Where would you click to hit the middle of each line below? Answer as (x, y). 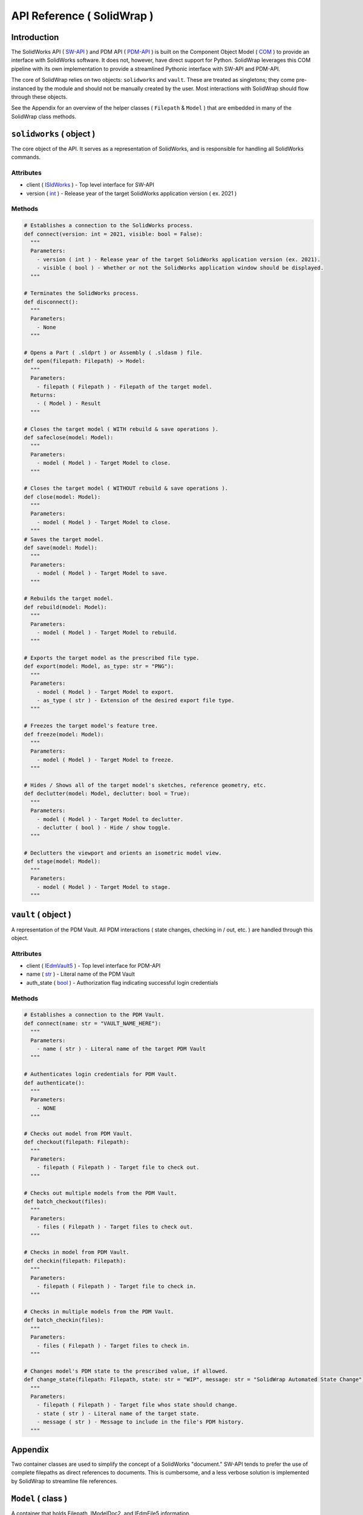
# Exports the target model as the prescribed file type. (112, 658)
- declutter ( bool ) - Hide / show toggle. (104, 827)
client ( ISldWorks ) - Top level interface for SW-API (90, 185)
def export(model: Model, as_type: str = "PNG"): (99, 666)
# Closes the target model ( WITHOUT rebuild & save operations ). (126, 488)
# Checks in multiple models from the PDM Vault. (99, 1312)
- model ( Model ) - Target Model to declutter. (110, 819)
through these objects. (39, 97)
